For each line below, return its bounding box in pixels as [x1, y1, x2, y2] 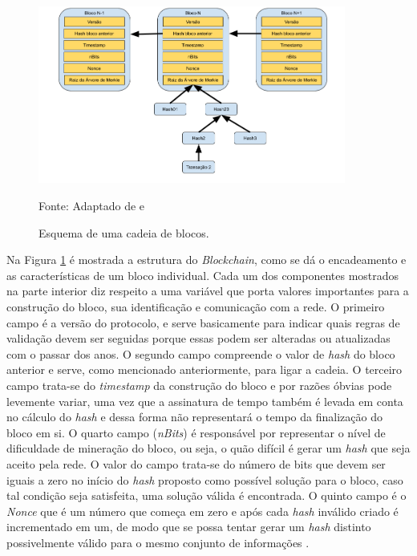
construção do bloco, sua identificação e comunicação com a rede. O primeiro [6, 298, 385, 315]
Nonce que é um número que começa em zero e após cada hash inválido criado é [6, 502, 399, 519]
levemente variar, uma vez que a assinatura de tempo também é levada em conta [6, 392, 403, 409]
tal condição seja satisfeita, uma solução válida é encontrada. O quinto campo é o [6, 487, 407, 504]
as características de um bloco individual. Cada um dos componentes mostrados [6, 266, 399, 283]
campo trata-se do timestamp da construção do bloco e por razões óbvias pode [6, 376, 392, 393]
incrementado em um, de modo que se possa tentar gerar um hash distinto [6, 518, 371, 535]
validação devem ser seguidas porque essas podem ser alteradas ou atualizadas [6, 330, 391, 347]
